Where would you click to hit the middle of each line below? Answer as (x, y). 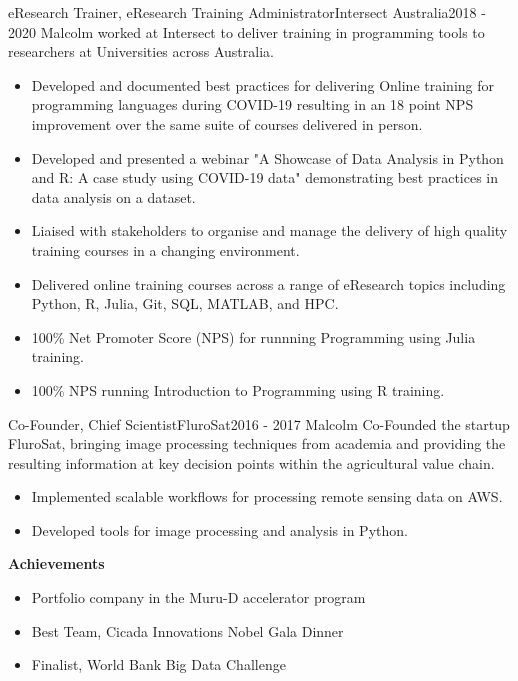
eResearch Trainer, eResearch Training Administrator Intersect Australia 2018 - (247, 12)
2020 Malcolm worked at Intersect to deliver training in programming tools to (246, 31)
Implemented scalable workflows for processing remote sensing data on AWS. (267, 496)
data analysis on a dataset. (113, 196)
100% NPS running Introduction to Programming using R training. (238, 389)
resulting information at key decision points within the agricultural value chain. (251, 462)
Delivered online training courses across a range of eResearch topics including (268, 283)
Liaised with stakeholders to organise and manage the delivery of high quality (269, 230)
